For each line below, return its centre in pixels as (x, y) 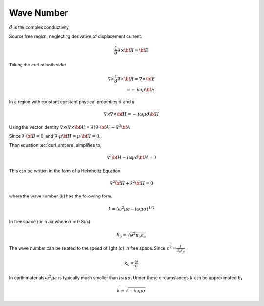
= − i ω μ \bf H (141, 90)
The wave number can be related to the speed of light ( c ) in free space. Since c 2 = (92, 248)
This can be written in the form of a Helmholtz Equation (65, 171)
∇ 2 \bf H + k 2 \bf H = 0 (132, 183)
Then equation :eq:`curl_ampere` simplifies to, (55, 145)
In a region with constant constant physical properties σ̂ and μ (72, 101)
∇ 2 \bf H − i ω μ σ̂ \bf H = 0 (131, 157)
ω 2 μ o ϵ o (138, 235)
